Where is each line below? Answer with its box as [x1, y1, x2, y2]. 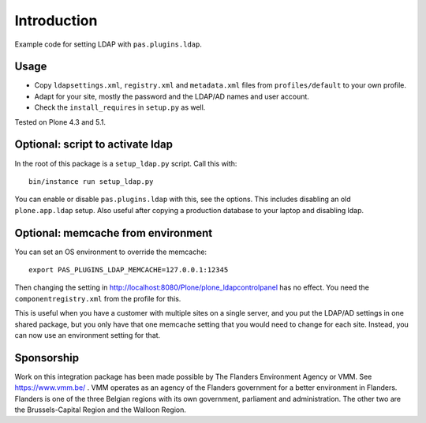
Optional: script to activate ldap [14, 138, 174, 152]
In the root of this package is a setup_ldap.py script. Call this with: [14, 159, 237, 168]
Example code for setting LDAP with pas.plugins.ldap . [14, 39, 203, 49]
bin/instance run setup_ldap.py [28, 177, 154, 185]
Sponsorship [14, 351, 79, 365]
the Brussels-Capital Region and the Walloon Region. [14, 405, 187, 414]
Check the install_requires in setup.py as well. [34, 103, 206, 112]
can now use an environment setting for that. [14, 330, 161, 339]
